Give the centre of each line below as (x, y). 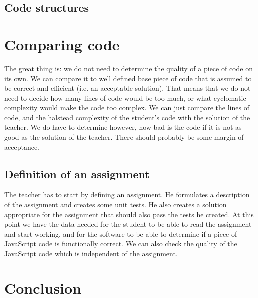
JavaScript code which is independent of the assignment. (91, 254)
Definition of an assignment (77, 174)
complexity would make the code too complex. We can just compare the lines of (127, 107)
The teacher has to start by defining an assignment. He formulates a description (127, 195)
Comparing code (62, 44)
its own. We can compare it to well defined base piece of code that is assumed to (128, 78)
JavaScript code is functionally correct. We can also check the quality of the (121, 244)
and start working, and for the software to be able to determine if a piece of (121, 234)
